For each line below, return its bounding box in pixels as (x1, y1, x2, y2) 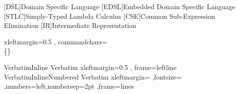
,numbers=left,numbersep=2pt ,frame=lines (4, 81, 134, 91)
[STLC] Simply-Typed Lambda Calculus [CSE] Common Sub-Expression (4, 11, 215, 21)
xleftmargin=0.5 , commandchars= (4, 36, 107, 46)
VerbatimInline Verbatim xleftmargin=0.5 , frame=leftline (4, 62, 177, 72)
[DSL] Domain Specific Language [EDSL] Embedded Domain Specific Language (4, 1, 236, 11)
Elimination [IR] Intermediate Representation (4, 20, 136, 30)
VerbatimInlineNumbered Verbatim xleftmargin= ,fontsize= (4, 71, 182, 81)
